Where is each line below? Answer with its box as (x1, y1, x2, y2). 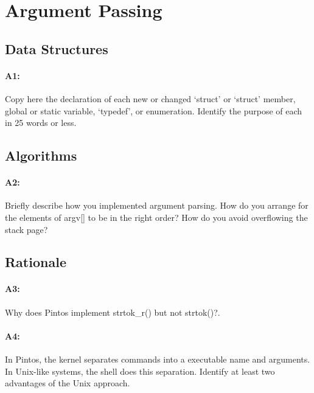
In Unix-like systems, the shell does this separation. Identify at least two (5, 364, 275, 377)
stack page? (5, 223, 48, 235)
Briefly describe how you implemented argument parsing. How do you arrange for (5, 199, 309, 212)
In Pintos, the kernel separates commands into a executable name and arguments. (5, 353, 310, 366)
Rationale (5, 252, 66, 271)
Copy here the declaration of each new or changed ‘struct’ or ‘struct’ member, (5, 92, 296, 105)
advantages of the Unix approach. (5, 377, 130, 389)
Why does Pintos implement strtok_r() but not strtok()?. (5, 305, 220, 318)
